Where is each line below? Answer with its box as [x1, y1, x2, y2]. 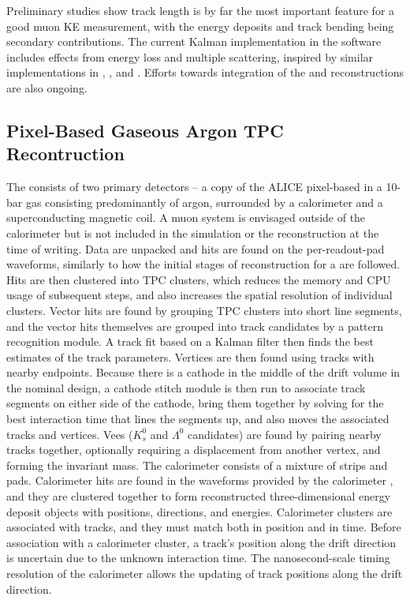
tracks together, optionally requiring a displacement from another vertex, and [6, 441, 381, 458]
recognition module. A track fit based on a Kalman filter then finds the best [6, 333, 374, 350]
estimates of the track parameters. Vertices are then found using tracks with [6, 348, 375, 365]
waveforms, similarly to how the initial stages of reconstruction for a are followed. [6, 256, 401, 272]
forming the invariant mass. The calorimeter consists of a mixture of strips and [6, 456, 388, 473]
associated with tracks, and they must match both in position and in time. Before [6, 519, 401, 535]
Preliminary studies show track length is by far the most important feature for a [6, 2, 395, 18]
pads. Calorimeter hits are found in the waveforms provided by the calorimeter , [6, 472, 393, 489]
